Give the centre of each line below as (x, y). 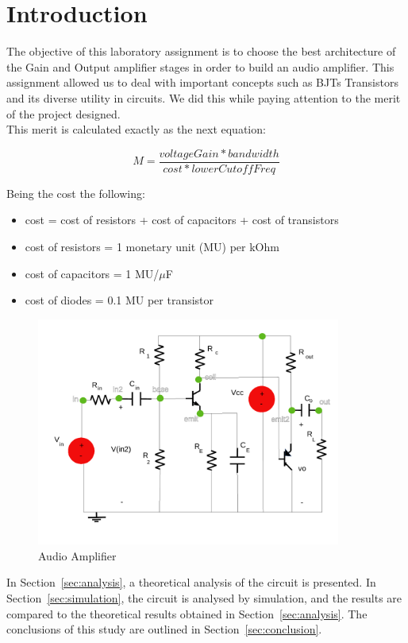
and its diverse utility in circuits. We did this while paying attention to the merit (204, 97)
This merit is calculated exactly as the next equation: (136, 129)
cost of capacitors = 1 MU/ (92, 273)
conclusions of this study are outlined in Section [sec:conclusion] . (164, 629)
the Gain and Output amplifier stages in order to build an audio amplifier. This (200, 66)
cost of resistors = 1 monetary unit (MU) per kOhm (152, 246)
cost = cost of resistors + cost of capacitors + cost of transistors (182, 220)
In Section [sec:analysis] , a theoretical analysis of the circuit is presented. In (191, 582)
